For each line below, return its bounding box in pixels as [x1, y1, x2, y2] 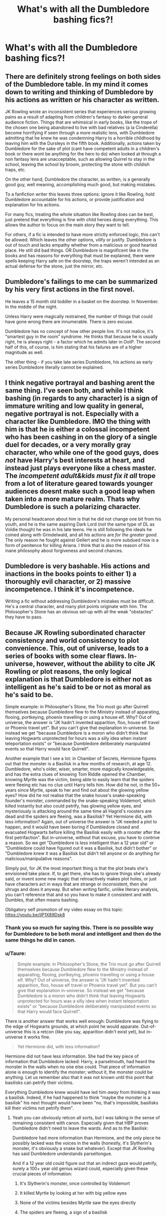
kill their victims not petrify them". [5, 1105, 74, 1111]
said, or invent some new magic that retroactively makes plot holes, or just [5, 876, 157, 882]
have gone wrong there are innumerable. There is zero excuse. [5, 319, 134, 325]
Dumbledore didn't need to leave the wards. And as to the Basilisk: [12, 1125, 149, 1131]
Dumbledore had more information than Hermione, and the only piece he [12, 1135, 161, 1141]
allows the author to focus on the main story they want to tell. [5, 222, 130, 228]
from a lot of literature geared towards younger [5, 479, 153, 488]
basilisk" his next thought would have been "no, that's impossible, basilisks [5, 1100, 159, 1106]
